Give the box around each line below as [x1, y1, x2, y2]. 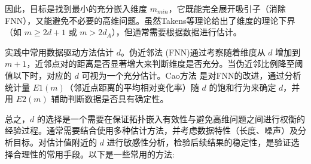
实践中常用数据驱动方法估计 [5, 45, 114, 58]
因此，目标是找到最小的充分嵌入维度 [5, 2, 147, 14]
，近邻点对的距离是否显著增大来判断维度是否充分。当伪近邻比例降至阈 [26, 57, 303, 70]
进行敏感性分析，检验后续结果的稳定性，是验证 [106, 135, 291, 148]
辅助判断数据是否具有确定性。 [51, 92, 169, 105]
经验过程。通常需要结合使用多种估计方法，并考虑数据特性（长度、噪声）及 [5, 124, 298, 137]
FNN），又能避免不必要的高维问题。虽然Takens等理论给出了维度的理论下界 [5, 14, 295, 26]
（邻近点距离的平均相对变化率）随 [65, 81, 199, 93]
